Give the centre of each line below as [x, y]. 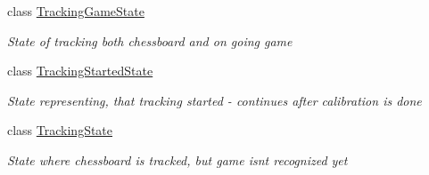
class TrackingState [60, 130]
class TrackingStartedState [80, 71]
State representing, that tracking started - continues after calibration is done [214, 100]
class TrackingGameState [76, 11]
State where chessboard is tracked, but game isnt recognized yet [177, 159]
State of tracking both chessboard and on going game [150, 40]
